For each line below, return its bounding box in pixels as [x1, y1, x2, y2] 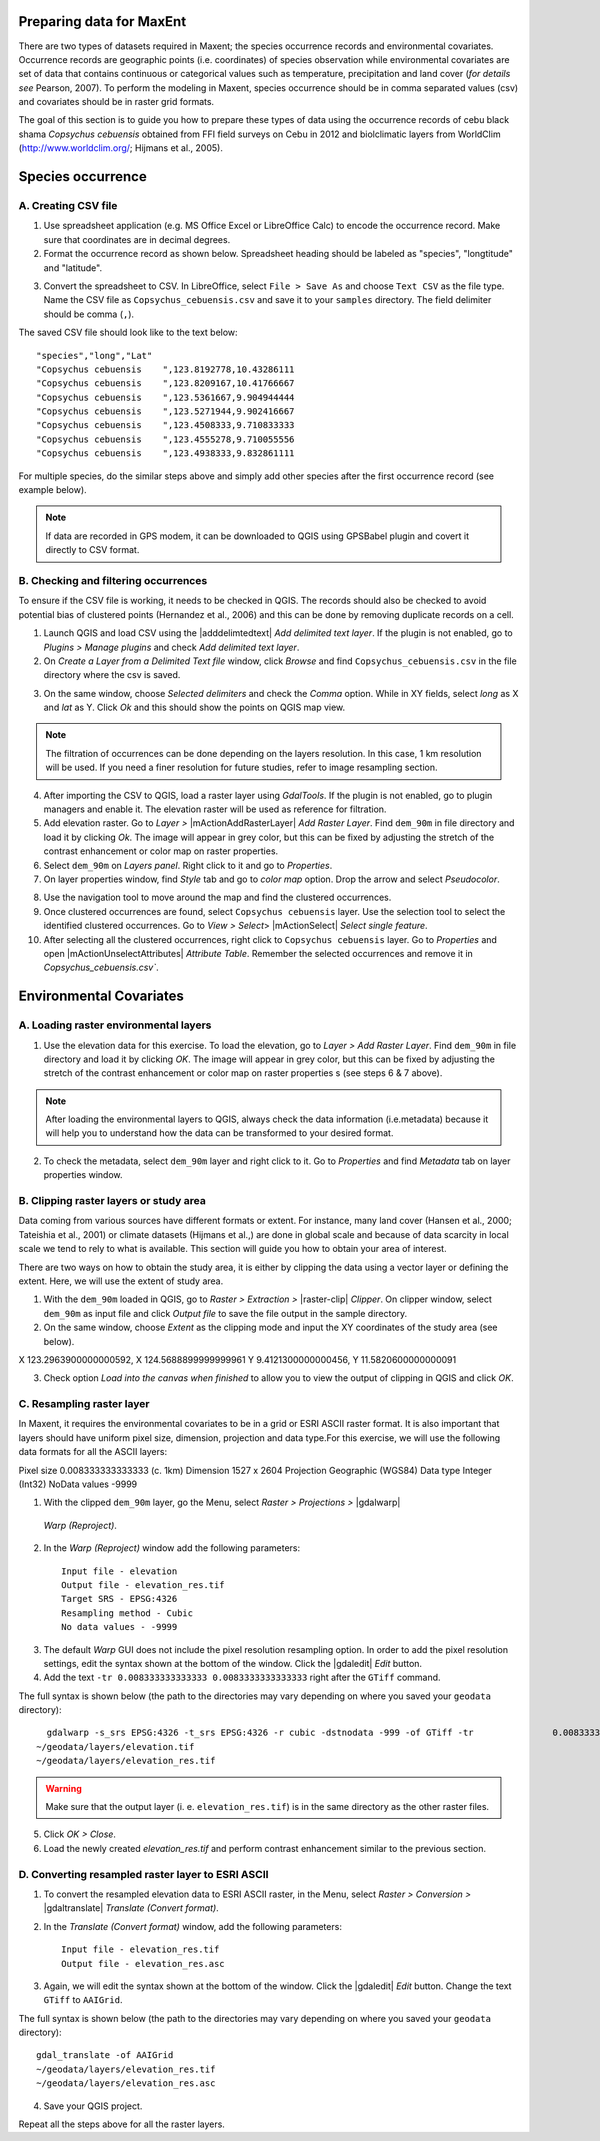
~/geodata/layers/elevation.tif [36, 1741, 195, 1752]
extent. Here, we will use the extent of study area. [18, 1275, 224, 1287]
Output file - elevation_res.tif [61, 1579, 225, 1590]
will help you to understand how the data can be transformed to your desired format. [45, 1127, 394, 1139]
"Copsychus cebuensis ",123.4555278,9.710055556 [36, 433, 295, 445]
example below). [18, 484, 87, 496]
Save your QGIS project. [43, 2100, 143, 2112]
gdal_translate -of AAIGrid [36, 2050, 174, 2061]
